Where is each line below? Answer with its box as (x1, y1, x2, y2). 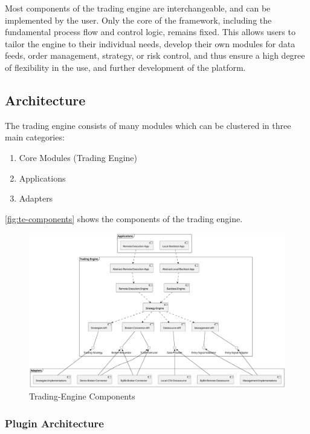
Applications (19, 171, 66, 184)
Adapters (19, 192, 53, 205)
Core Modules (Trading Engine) (19, 151, 138, 163)
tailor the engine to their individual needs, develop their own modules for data (5, 37, 295, 50)
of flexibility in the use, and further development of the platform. (5, 61, 246, 73)
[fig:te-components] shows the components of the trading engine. (5, 212, 243, 225)
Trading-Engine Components (29, 390, 135, 403)
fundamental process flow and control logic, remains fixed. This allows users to (5, 25, 295, 38)
